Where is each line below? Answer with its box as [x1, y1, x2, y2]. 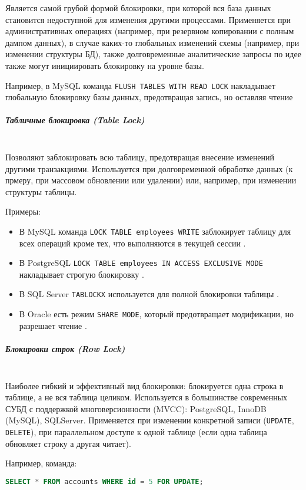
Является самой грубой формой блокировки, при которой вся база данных [5, 2, 271, 14]
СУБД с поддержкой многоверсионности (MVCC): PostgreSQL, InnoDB [5, 402, 267, 415]
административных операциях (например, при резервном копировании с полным [5, 25, 294, 37]
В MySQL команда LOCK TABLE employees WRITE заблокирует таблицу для [19, 225, 291, 237]
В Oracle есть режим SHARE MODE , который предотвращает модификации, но [19, 308, 294, 320]
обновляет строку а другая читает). [5, 437, 131, 449]
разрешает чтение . [19, 319, 87, 331]
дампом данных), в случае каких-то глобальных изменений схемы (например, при [5, 36, 300, 48]
